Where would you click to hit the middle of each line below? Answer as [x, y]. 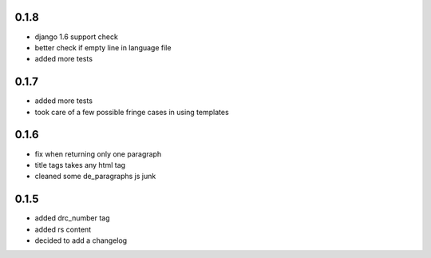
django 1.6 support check [77, 37]
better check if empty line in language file [103, 47]
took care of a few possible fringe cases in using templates [132, 112]
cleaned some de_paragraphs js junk [95, 177]
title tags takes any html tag [80, 165]
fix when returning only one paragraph [98, 154]
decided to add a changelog [81, 240]
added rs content [63, 229]
